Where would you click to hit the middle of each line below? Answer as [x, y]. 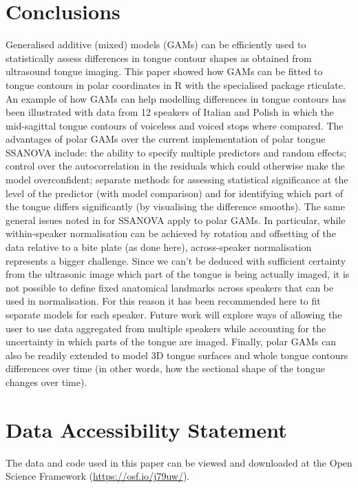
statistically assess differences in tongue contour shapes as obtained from [159, 58]
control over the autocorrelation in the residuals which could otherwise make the [175, 166]
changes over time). [46, 382]
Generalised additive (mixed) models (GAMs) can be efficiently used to [156, 44]
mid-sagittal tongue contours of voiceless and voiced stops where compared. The [175, 125]
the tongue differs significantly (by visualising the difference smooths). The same [175, 206]
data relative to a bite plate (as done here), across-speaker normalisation [159, 247]
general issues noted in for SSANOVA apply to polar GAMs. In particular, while [176, 220]
